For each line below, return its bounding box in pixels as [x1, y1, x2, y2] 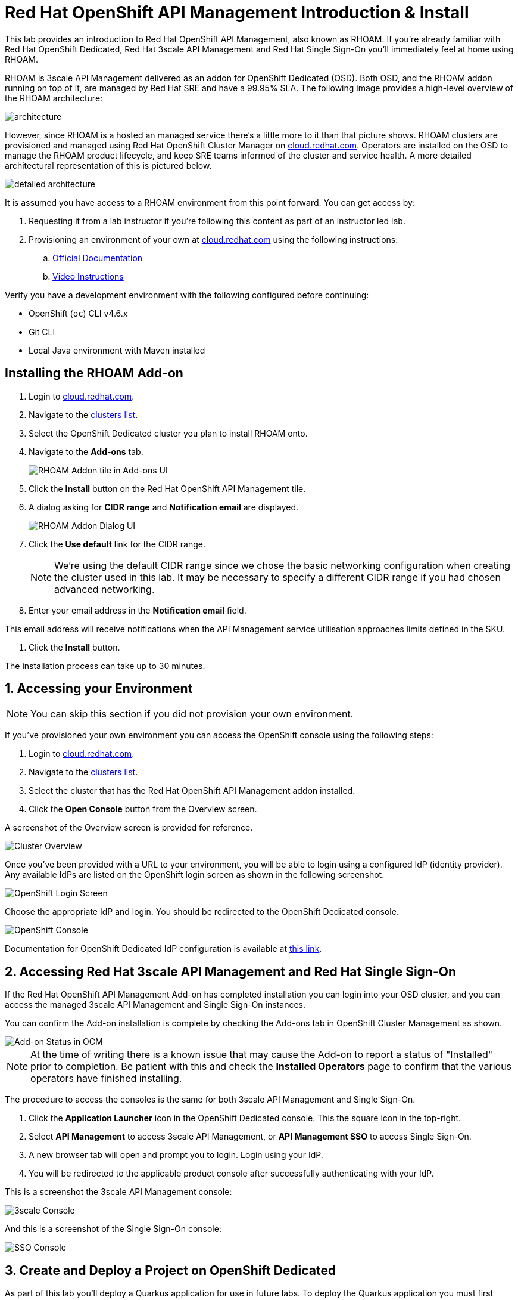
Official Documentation [52, 252, 143, 263]
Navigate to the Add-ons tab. [29, 446, 143, 457]
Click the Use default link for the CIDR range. [29, 538, 205, 549]
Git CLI [29, 326, 55, 337]
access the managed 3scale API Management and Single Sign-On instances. [5, 999, 305, 1010]
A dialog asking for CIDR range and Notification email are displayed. [29, 502, 299, 512]
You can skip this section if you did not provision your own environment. [30, 708, 354, 720]
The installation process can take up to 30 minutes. [5, 660, 205, 671]
